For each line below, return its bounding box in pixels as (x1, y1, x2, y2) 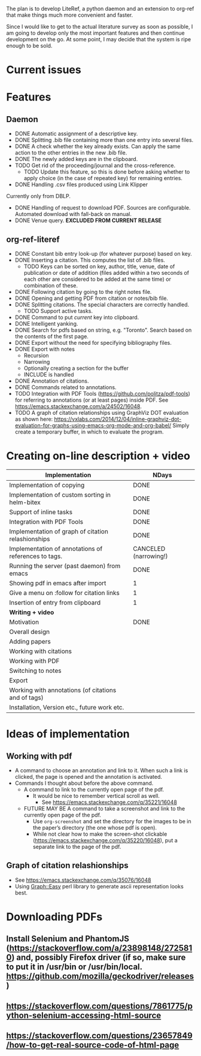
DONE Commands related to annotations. (14, 384, 117, 391)
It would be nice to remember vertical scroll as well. (32, 792, 160, 799)
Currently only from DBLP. (6, 193, 71, 200)
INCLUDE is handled (23, 371, 74, 378)
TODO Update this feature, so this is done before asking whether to (23, 168, 190, 175)
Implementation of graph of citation (9, 527, 109, 535)
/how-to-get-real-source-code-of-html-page (6, 1040, 179, 1050)
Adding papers (9, 637, 51, 645)
